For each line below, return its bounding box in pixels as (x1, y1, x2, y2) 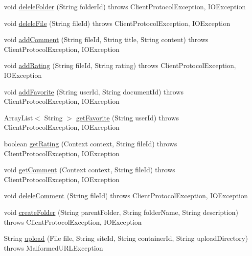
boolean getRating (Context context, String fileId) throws (4, 138, 177, 148)
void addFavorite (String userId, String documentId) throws (4, 86, 183, 96)
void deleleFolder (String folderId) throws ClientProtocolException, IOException (4, 1, 246, 11)
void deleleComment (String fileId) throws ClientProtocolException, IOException (4, 190, 248, 201)
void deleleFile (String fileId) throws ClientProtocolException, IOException (4, 18, 230, 28)
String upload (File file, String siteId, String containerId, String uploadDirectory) (4, 233, 248, 243)
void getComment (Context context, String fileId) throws (4, 164, 175, 175)
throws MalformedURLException (4, 242, 103, 253)
